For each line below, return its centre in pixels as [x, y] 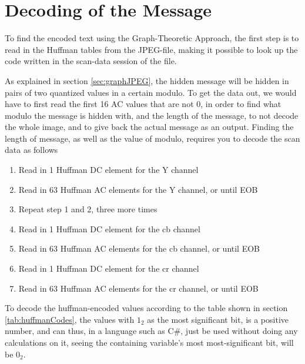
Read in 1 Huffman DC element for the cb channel [109, 228]
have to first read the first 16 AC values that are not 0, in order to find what [143, 104]
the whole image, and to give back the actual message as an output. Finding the [149, 127]
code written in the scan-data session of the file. [91, 61]
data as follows [31, 150]
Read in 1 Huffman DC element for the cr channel [109, 268]
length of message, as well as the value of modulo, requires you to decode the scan [152, 138]
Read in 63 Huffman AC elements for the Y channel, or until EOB [138, 189]
